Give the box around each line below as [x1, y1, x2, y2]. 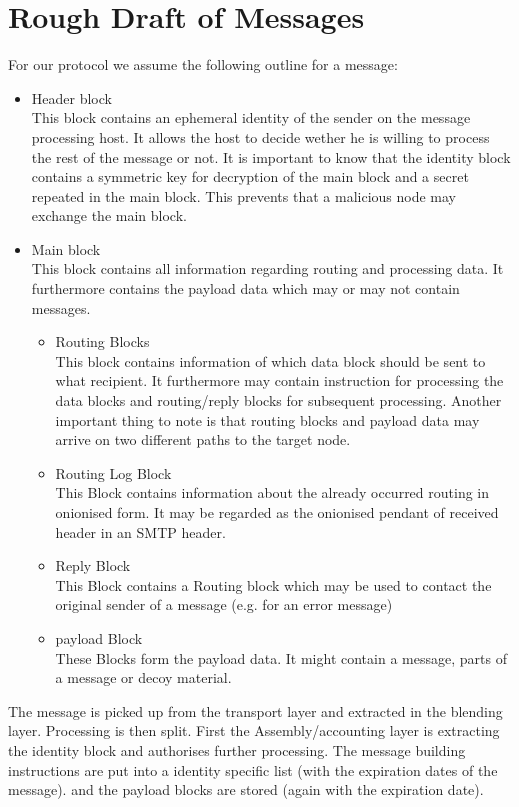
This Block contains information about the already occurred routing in [55, 482, 490, 503]
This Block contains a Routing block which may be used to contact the [55, 574, 492, 595]
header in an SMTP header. [55, 521, 226, 542]
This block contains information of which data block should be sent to [55, 350, 486, 371]
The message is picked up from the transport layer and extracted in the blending [8, 700, 503, 721]
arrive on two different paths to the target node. [55, 429, 351, 450]
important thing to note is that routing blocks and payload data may [55, 409, 480, 430]
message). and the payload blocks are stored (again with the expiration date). [8, 779, 484, 800]
